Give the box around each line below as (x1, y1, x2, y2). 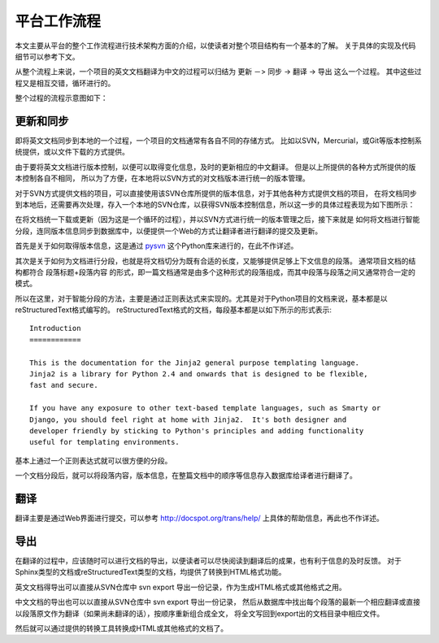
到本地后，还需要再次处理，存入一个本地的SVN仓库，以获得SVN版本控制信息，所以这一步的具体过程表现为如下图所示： (15, 199, 415, 209)
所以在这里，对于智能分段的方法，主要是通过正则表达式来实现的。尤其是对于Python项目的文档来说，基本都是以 (15, 293, 388, 303)
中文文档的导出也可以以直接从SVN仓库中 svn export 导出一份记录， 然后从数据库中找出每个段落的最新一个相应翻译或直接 (15, 597, 420, 607)
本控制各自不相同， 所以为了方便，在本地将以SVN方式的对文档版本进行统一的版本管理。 (15, 173, 311, 183)
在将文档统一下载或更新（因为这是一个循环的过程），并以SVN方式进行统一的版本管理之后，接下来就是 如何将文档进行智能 (15, 215, 420, 224)
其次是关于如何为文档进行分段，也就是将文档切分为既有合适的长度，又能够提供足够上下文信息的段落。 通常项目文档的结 (15, 256, 416, 266)
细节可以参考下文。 (15, 51, 80, 61)
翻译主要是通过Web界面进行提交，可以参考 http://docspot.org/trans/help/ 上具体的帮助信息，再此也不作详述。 (15, 513, 384, 524)
